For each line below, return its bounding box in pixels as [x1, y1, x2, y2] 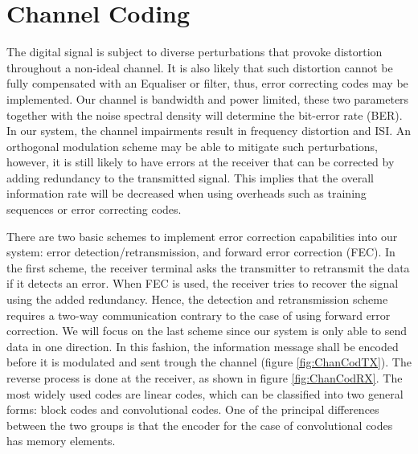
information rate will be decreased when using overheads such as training [6, 185, 367, 202]
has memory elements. [6, 432, 116, 449]
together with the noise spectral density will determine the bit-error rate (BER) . [6, 106, 403, 123]
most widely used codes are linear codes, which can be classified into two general [6, 385, 404, 402]
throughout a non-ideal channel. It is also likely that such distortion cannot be [6, 59, 393, 76]
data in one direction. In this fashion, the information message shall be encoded [6, 337, 399, 354]
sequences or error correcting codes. [6, 201, 182, 218]
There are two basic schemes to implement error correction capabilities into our [6, 227, 398, 244]
